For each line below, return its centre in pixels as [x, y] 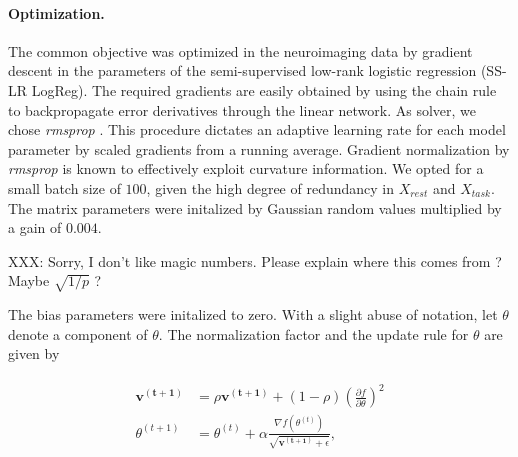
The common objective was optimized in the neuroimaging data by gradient [240, 50]
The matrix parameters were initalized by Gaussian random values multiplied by [255, 207]
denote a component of [78, 333]
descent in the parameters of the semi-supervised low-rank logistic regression [242, 70]
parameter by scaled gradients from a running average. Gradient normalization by [259, 148]
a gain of [35, 227]
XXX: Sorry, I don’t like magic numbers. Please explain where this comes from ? [255, 260]
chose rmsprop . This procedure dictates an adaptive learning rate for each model [257, 129]
